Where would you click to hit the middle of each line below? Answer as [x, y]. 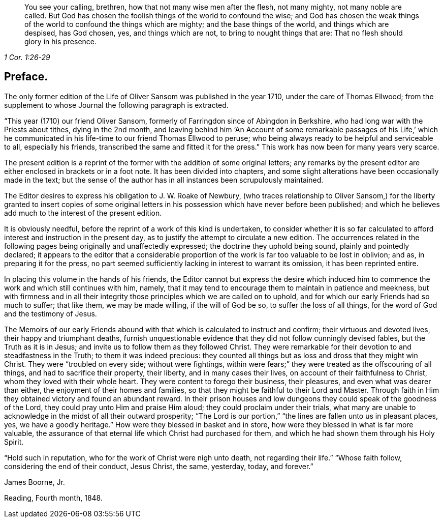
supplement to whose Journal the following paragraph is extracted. [116, 105]
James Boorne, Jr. [35, 482]
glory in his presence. [61, 41]
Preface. [26, 77]
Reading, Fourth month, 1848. [53, 498]
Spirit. [14, 442]
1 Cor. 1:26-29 [27, 57]
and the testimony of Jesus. [51, 313]
